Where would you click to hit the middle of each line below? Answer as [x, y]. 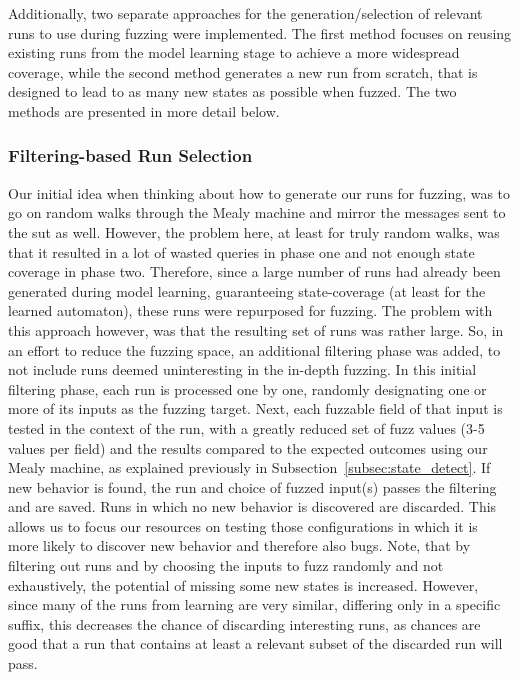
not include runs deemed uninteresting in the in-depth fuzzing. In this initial [242, 369]
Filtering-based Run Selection [130, 155]
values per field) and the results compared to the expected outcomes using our [248, 447]
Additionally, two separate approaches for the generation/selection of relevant [245, 13]
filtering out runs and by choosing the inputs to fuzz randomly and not [226, 565]
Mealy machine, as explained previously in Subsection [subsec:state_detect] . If [249, 467]
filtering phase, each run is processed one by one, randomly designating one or [247, 388]
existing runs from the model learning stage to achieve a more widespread [234, 52]
